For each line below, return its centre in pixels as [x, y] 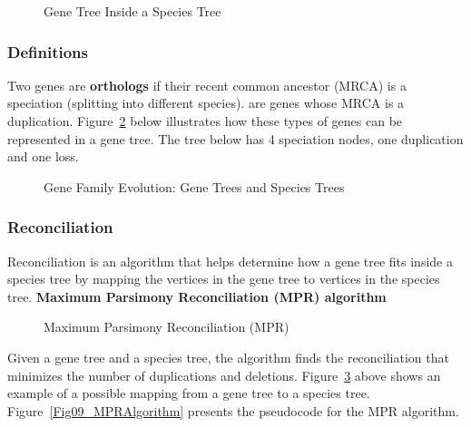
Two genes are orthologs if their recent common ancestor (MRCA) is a [207, 85]
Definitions [48, 51]
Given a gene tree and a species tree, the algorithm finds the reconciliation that [228, 357]
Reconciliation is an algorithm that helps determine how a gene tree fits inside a [230, 261]
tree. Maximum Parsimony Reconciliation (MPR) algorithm [197, 296]
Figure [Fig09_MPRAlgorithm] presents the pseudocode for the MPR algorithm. [233, 410]
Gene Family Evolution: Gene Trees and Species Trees [194, 186]
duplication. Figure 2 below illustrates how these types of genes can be [205, 121]
